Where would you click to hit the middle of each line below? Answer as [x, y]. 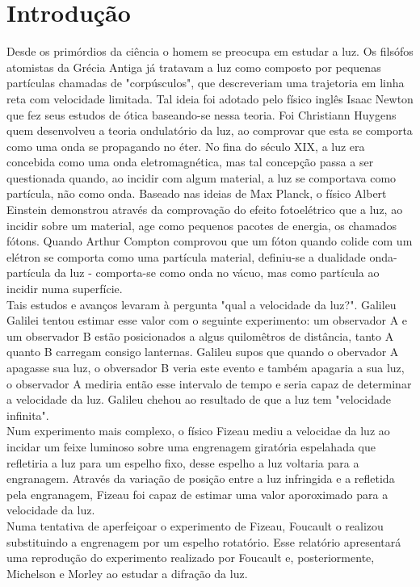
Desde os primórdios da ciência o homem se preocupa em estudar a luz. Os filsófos [210, 51]
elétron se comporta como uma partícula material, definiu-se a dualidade [186, 256]
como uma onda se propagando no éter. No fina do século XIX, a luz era [186, 146]
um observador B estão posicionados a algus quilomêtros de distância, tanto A [200, 335]
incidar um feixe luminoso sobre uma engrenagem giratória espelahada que [191, 446]
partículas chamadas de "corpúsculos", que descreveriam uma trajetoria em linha [206, 83]
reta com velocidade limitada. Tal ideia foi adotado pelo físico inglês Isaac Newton [210, 98]
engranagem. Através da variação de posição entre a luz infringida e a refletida [201, 478]
